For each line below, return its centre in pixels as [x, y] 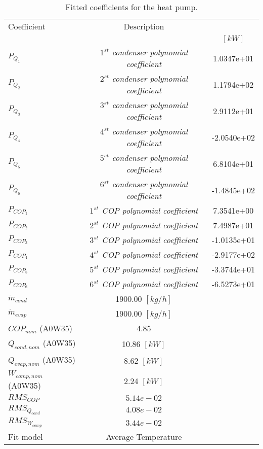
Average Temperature [144, 437]
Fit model [26, 437]
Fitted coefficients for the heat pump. [131, 7]
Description [144, 26]
